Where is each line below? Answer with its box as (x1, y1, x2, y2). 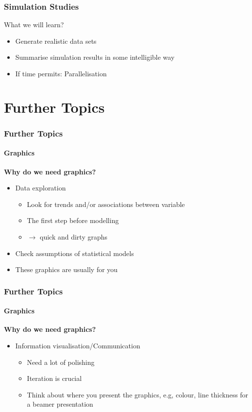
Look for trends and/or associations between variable (27, 199, 185, 209)
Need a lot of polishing (27, 357, 95, 367)
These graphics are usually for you (15, 264, 118, 275)
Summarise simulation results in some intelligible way (15, 52, 175, 62)
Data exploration (15, 183, 66, 193)
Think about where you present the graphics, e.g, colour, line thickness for (27, 389, 249, 399)
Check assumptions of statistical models (15, 248, 134, 258)
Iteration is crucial (27, 373, 82, 383)
